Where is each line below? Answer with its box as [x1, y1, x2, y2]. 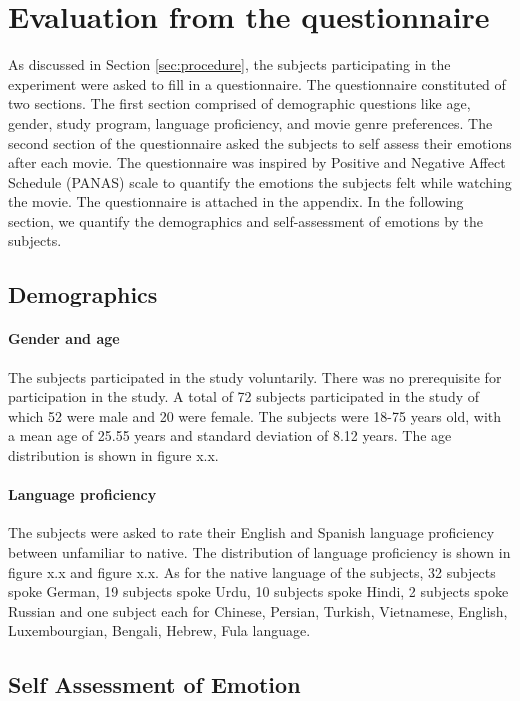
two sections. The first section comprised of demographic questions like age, [8, 93, 471, 114]
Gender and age [8, 328, 120, 349]
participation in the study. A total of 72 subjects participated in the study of [8, 386, 480, 407]
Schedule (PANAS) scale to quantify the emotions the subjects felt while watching [8, 171, 512, 192]
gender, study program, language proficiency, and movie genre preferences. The [8, 112, 493, 133]
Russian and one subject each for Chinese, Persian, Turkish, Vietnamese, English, [8, 600, 508, 621]
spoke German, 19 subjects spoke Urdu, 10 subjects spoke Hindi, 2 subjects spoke [8, 581, 509, 602]
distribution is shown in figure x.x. [8, 445, 219, 466]
